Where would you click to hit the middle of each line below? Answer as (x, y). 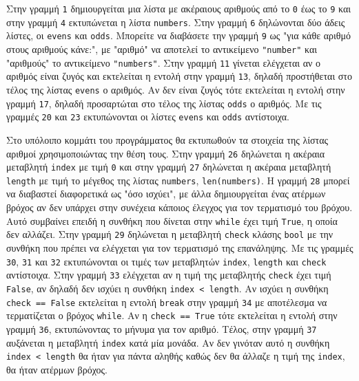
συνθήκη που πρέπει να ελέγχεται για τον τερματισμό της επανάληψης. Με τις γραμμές (180, 247)
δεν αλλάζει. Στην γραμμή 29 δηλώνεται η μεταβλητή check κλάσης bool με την (170, 234)
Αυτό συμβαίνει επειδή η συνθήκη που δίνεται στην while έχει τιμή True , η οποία (172, 220)
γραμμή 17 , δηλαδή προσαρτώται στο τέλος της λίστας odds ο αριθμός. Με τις (164, 103)
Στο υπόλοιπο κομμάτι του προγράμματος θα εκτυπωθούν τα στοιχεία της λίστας (167, 139)
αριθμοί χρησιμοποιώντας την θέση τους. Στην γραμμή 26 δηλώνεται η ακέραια (166, 153)
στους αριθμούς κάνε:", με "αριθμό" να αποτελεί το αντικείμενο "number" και (162, 48)
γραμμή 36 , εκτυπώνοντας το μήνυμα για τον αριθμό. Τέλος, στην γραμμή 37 (162, 328)
